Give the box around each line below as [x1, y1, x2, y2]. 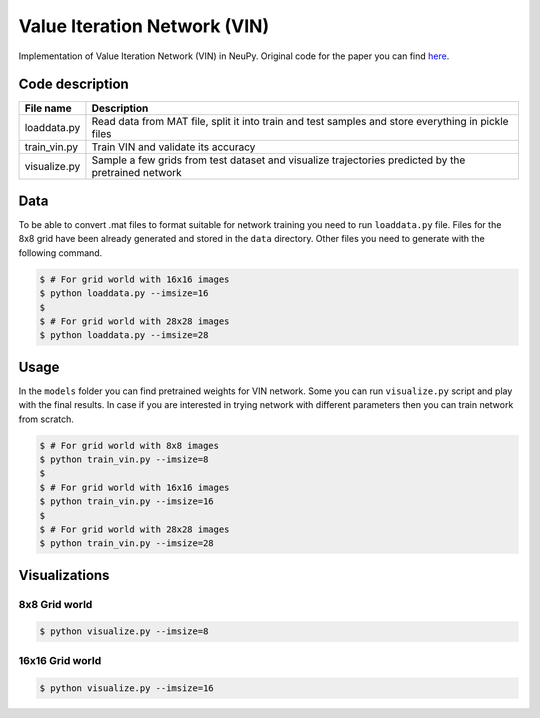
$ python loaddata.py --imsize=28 [39, 330, 209, 341]
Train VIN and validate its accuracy [91, 140, 256, 154]
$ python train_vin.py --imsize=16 [39, 496, 214, 507]
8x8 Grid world [18, 597, 93, 611]
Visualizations [18, 566, 110, 584]
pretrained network [91, 166, 182, 180]
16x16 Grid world [18, 653, 102, 667]
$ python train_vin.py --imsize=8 [39, 453, 209, 465]
